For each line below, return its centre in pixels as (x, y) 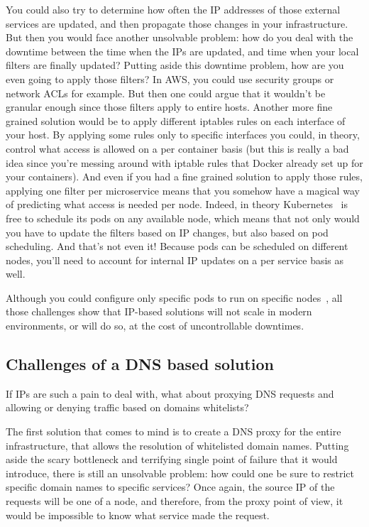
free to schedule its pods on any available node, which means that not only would (183, 218)
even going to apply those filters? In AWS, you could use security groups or (170, 78)
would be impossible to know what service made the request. (138, 515)
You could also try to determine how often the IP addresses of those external (173, 9)
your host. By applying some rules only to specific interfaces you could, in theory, (183, 135)
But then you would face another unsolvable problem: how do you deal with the (180, 37)
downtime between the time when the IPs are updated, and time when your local (182, 51)
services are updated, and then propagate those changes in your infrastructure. (177, 23)
